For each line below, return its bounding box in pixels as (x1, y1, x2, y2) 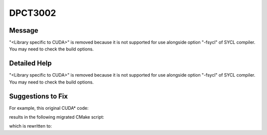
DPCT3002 (9, 7, 56, 18)
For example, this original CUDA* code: (9, 105, 89, 111)
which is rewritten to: (9, 123, 52, 129)
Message (9, 26, 39, 35)
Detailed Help (9, 59, 52, 68)
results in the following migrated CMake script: (9, 114, 104, 120)
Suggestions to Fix (9, 92, 68, 100)
